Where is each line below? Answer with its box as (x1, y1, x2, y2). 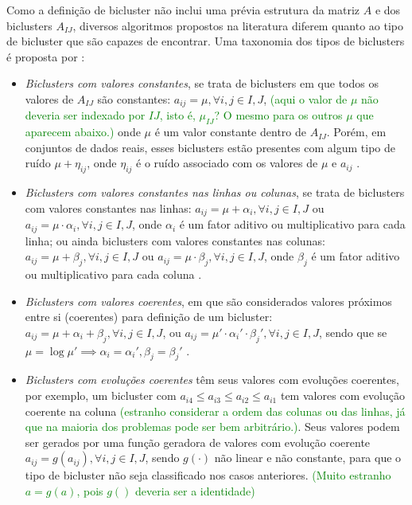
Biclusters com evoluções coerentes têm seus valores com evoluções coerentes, (25, 371, 399, 388)
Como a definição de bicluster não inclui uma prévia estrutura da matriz (6, 2, 360, 18)
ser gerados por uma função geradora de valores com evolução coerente (25, 433, 371, 450)
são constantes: (97, 90, 171, 107)
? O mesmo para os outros (214, 107, 343, 123)
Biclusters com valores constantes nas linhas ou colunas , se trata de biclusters (25, 184, 405, 201)
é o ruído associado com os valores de (136, 155, 318, 171)
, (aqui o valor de (263, 90, 348, 107)
